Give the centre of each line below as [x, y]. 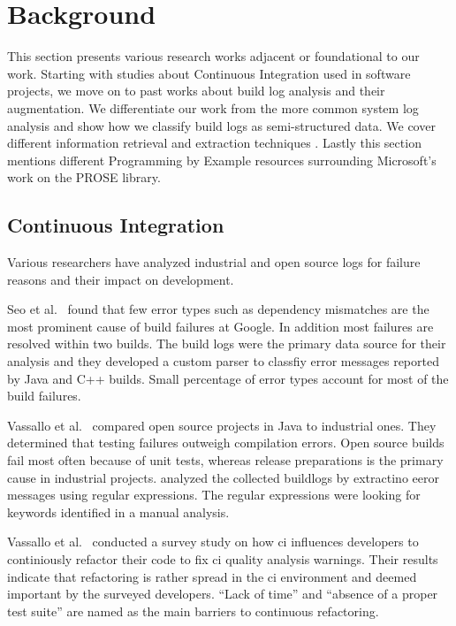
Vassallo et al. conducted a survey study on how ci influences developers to [213, 542]
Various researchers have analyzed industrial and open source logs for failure [214, 262]
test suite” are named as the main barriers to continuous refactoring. [193, 611]
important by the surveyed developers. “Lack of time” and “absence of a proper [223, 594]
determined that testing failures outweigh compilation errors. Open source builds [226, 443]
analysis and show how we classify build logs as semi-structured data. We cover [221, 125]
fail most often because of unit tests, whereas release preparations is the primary [225, 460]
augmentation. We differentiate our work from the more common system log [213, 107]
